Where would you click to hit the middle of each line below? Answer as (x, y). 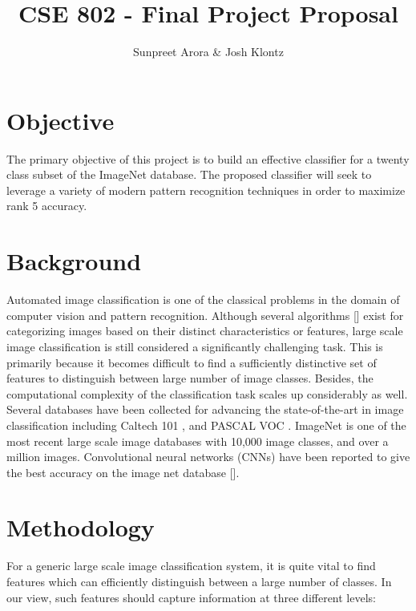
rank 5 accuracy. (47, 206)
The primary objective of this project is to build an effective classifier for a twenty (208, 158)
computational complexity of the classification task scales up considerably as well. (207, 393)
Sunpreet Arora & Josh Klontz (208, 52)
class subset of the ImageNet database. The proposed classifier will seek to (189, 174)
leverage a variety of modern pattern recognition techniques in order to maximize (206, 190)
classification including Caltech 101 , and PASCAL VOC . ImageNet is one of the (206, 425)
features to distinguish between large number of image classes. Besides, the (190, 378)
